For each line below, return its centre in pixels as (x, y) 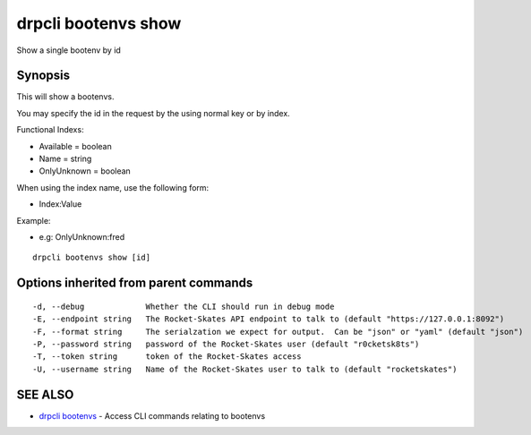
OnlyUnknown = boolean (85, 171)
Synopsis (43, 76)
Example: (34, 220)
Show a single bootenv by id (69, 50)
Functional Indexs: (50, 130)
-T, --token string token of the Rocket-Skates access (167, 357)
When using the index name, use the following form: (113, 187)
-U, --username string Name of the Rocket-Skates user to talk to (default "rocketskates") (245, 369)
